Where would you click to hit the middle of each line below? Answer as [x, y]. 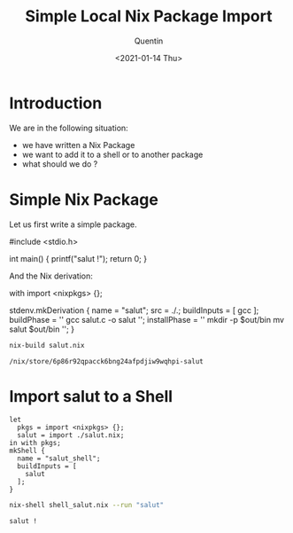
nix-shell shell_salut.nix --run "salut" [87, 506]
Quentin [149, 41]
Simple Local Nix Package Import [149, 16]
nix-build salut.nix [47, 345]
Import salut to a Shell [91, 396]
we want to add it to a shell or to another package [112, 154]
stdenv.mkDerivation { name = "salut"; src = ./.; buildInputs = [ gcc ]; [134, 310]
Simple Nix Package [84, 199]
